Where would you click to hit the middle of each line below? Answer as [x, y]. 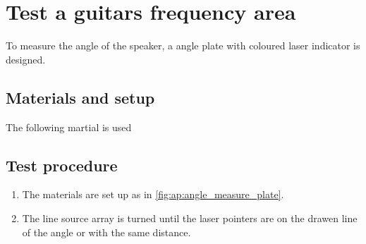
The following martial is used [69, 127]
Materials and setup [80, 97]
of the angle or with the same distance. [106, 232]
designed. [26, 59]
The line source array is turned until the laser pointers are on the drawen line [190, 218]
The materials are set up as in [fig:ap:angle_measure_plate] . [153, 194]
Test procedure [62, 165]
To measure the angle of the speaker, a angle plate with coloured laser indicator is [183, 45]
